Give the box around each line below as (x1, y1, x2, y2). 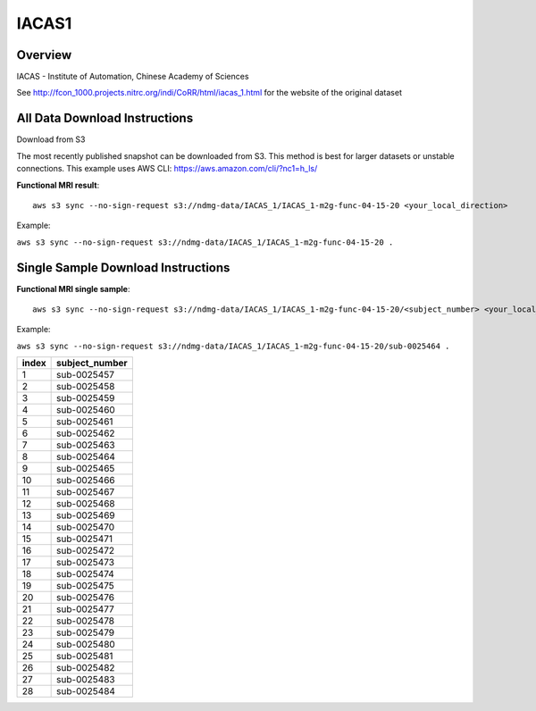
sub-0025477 (56, 603, 115, 615)
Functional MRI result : (16, 180, 100, 190)
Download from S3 (16, 134, 86, 145)
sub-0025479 (56, 626, 115, 639)
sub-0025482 (56, 662, 115, 674)
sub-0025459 (56, 392, 115, 405)
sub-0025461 (56, 415, 113, 428)
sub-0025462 (56, 427, 115, 439)
